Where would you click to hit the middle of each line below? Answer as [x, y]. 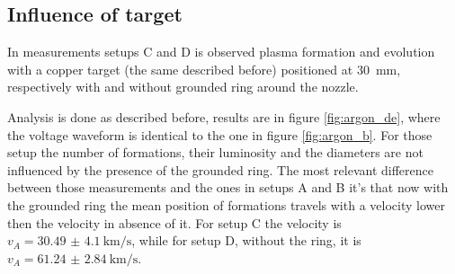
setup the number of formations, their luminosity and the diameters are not [215, 152]
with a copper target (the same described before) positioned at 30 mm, [204, 69]
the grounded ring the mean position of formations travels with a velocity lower [226, 204]
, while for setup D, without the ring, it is [246, 240]
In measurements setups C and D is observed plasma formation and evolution [221, 52]
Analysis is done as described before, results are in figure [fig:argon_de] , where [224, 116]
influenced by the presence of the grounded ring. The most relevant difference [220, 169]
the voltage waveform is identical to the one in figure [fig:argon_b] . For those [220, 134]
